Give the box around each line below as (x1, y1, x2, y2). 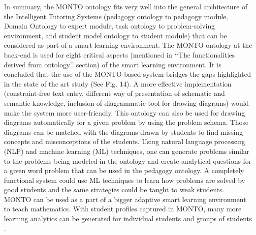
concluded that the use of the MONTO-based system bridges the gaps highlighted (4, 69, 251, 79)
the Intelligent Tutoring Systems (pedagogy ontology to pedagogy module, (4, 11, 228, 21)
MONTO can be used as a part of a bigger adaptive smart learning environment (4, 194, 246, 204)
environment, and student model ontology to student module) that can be (4, 30, 227, 40)
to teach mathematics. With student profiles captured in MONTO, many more (4, 204, 242, 214)
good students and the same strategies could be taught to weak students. (4, 184, 224, 195)
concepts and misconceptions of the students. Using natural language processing (4, 136, 245, 147)
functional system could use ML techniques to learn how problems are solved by (4, 175, 245, 185)
